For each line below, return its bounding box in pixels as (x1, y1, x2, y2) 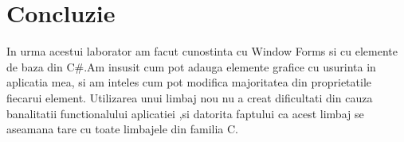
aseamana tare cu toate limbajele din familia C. (6, 121, 238, 137)
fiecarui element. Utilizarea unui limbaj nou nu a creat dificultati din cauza (6, 89, 373, 106)
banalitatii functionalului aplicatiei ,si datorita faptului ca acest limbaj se (6, 105, 364, 121)
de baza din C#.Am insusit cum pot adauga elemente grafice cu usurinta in (6, 58, 376, 75)
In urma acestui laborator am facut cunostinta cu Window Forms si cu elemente (6, 43, 398, 59)
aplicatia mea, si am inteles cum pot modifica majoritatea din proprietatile (6, 74, 371, 90)
